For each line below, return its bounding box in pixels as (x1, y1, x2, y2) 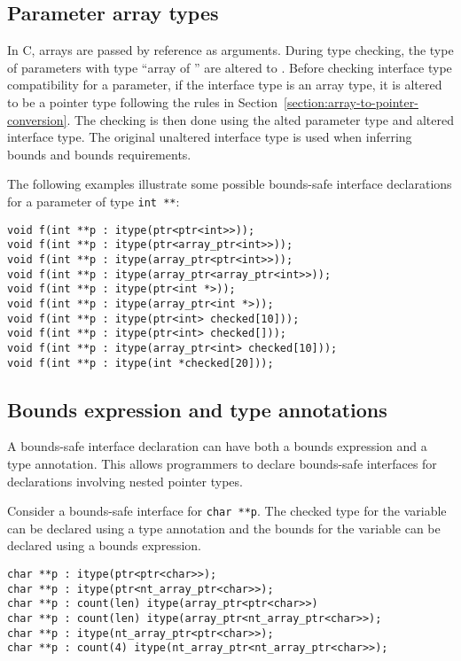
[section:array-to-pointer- (284, 92, 418, 111)
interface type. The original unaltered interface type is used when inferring (7, 128, 412, 146)
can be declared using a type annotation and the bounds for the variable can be (7, 518, 441, 537)
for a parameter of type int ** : (7, 191, 180, 210)
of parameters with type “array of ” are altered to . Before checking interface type (7, 58, 452, 76)
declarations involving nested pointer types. (7, 471, 243, 490)
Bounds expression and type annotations (7, 395, 387, 423)
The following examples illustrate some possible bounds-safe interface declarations (7, 175, 452, 193)
